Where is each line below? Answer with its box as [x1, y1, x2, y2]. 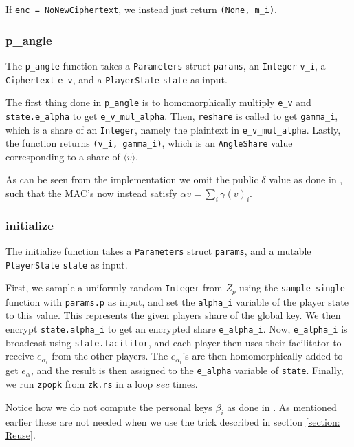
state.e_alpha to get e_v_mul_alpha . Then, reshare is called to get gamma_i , [5, 108, 338, 123]
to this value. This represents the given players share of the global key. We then [5, 308, 341, 322]
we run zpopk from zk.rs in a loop [5, 377, 153, 391]
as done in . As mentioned [227, 399, 337, 414]
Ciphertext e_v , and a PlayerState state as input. [5, 72, 228, 86]
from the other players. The [52, 349, 168, 363]
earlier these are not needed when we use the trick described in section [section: [5, 414, 340, 428]
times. [172, 377, 198, 391]
